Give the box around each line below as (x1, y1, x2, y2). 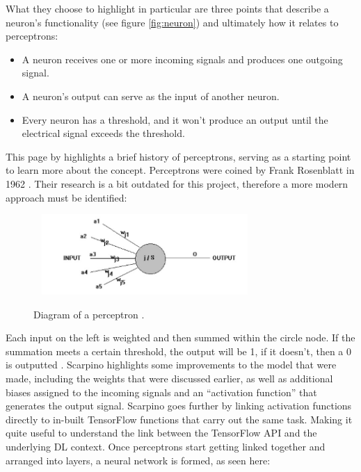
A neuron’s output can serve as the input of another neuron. (22, 88, 280, 103)
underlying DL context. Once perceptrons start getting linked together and (6, 439, 326, 453)
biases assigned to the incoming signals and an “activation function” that (6, 384, 317, 399)
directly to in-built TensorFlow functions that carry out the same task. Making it (6, 412, 353, 426)
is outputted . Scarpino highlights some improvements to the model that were (6, 357, 337, 372)
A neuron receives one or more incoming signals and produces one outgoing (22, 51, 343, 66)
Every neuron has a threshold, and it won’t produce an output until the (22, 112, 328, 127)
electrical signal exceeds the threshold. (22, 126, 185, 140)
